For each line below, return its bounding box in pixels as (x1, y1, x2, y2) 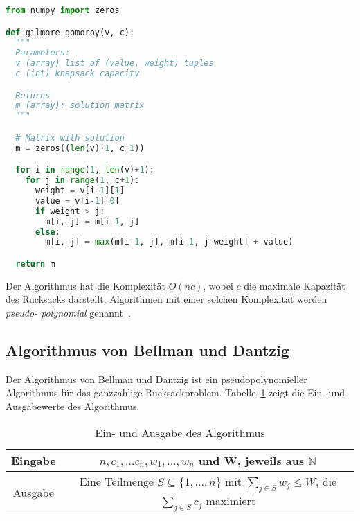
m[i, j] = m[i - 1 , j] (45, 216, 140, 227)
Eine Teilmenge (79, 473, 154, 489)
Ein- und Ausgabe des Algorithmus (95, 424, 265, 441)
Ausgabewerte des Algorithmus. (6, 398, 140, 413)
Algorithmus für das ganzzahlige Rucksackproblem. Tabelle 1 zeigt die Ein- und (6, 385, 345, 400)
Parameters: (15, 48, 71, 58)
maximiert (206, 492, 256, 509)
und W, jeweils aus (198, 452, 305, 468)
